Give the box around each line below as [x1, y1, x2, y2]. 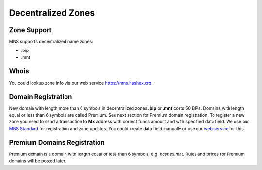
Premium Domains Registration [9, 138, 105, 147]
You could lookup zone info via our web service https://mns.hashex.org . [9, 80, 153, 85]
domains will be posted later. [9, 158, 66, 164]
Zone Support [9, 26, 52, 34]
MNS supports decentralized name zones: [9, 39, 93, 45]
